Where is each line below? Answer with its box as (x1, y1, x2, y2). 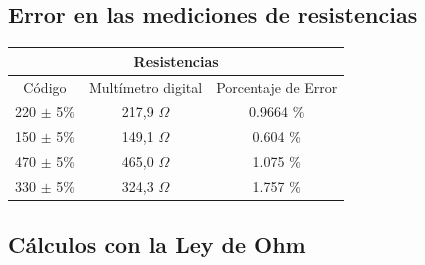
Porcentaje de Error (216, 76, 338, 97)
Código (23, 76, 67, 97)
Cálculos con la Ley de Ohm (8, 229, 306, 260)
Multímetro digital (88, 76, 203, 97)
